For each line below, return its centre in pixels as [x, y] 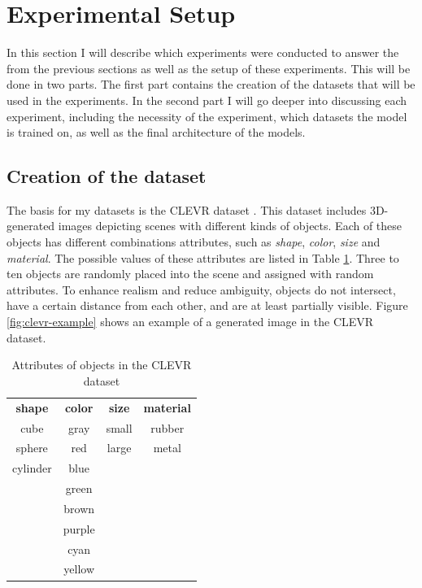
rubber [167, 427]
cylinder [32, 468]
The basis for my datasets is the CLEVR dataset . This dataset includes [187, 209]
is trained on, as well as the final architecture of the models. [156, 132]
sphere [32, 448]
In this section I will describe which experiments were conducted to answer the [203, 52]
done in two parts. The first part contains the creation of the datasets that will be [211, 84]
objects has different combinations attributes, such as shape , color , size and [194, 242]
